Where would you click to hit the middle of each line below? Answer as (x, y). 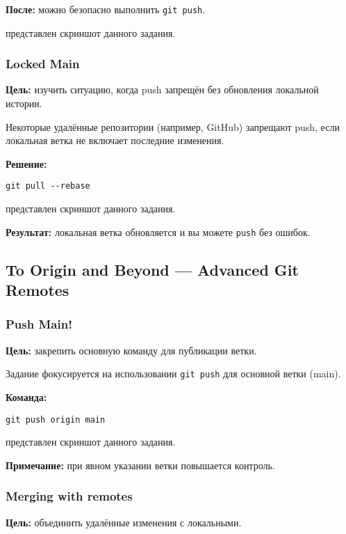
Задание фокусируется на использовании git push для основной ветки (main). (173, 374)
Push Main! (39, 324)
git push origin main (56, 419)
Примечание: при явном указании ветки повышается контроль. (140, 465)
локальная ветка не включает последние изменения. (115, 140)
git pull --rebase (48, 186)
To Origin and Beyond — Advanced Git (152, 269)
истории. (24, 103)
